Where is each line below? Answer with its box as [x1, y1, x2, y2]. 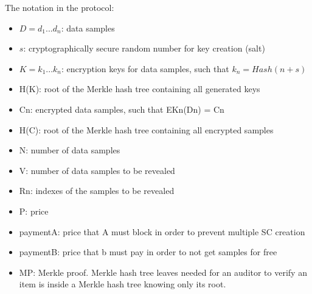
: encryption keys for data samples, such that [61, 62, 229, 75]
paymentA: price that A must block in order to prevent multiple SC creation [19, 225, 305, 238]
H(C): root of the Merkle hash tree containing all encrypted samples [19, 123, 274, 136]
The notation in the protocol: [5, 1, 114, 13]
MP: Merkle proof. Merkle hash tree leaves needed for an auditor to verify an [19, 266, 307, 278]
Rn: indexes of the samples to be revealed [19, 184, 175, 197]
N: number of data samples [19, 144, 120, 156]
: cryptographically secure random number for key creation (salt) [23, 42, 265, 55]
